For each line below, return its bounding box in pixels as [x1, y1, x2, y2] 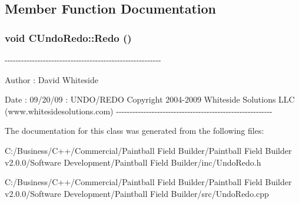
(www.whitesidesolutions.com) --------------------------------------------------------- [5, 104, 273, 117]
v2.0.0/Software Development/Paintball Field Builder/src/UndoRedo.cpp [5, 187, 269, 199]
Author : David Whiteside [5, 73, 99, 85]
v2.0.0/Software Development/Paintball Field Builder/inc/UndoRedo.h [5, 156, 261, 168]
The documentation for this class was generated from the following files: [5, 124, 264, 137]
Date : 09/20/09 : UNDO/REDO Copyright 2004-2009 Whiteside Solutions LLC [5, 93, 295, 106]
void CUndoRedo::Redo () [5, 30, 132, 45]
